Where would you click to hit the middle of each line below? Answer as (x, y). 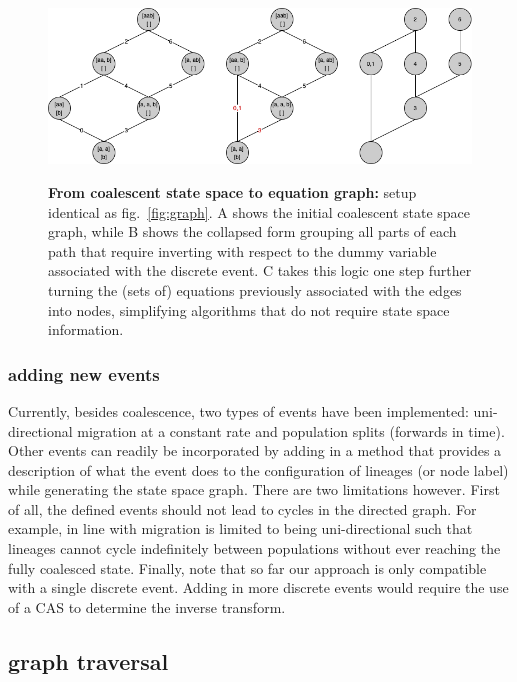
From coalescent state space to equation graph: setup (232, 191)
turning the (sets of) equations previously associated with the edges (255, 289)
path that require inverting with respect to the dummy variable (242, 250)
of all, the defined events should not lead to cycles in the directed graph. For (242, 508)
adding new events (84, 373)
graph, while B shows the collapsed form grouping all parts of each (252, 231)
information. (86, 329)
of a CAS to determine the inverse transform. (147, 606)
